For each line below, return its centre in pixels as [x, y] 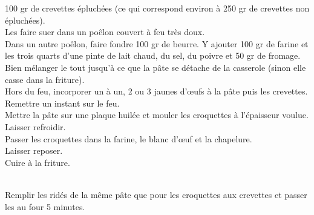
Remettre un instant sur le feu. [62, 103]
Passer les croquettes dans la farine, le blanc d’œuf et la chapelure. [129, 138]
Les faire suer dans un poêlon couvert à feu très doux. [105, 32]
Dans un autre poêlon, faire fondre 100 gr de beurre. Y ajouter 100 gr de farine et [157, 43]
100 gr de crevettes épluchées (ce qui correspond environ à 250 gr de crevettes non [157, 8]
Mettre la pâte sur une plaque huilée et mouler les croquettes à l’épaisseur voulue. [157, 115]
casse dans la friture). [45, 79]
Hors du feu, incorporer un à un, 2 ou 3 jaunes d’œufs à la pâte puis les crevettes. [156, 91]
